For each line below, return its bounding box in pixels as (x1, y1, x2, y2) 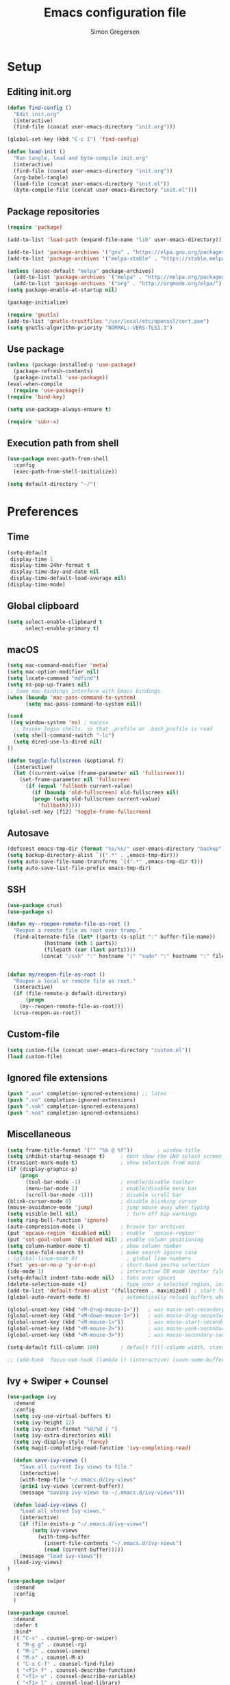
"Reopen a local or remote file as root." (13, 977, 136, 984)
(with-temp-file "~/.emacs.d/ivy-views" (19, 1476, 136, 1483)
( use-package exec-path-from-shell (7, 456, 109, 462)
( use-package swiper (7, 1578, 66, 1585)
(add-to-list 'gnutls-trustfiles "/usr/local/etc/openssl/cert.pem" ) (7, 317, 210, 324)
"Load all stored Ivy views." (19, 1508, 106, 1515)
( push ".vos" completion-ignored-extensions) (7, 1109, 139, 1116)
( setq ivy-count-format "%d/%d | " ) (13, 1425, 118, 1432)
